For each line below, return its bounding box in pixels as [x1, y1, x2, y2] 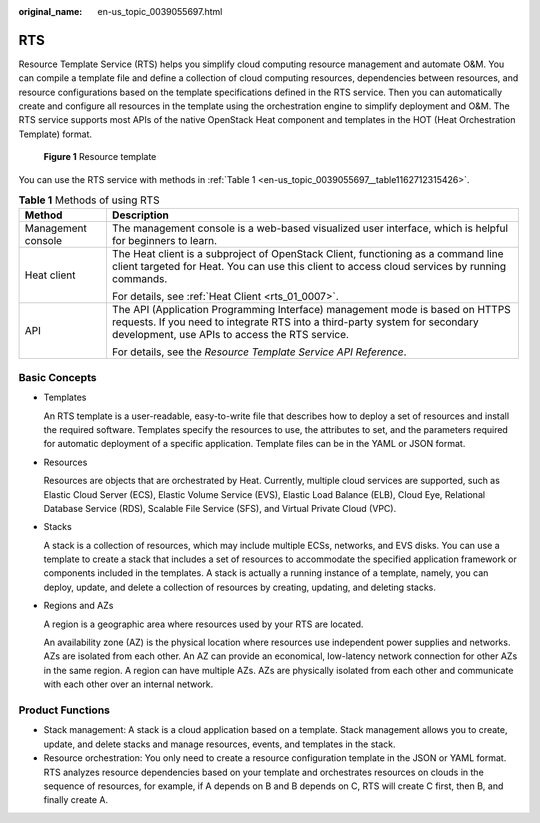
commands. [111, 272, 168, 286]
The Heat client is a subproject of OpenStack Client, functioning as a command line [111, 247, 504, 261]
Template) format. [18, 128, 93, 140]
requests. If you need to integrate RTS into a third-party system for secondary [111, 315, 479, 329]
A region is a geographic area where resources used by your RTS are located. [43, 618, 364, 630]
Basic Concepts [18, 370, 97, 384]
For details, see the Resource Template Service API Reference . [111, 345, 407, 359]
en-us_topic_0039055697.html [97, 6, 223, 17]
